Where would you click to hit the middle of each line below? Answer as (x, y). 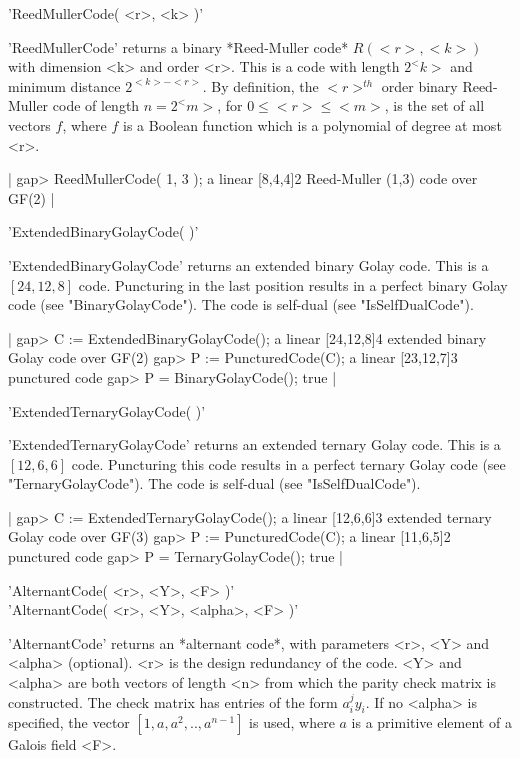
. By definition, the (260, 85)
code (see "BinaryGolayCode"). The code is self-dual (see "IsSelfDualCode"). (241, 304)
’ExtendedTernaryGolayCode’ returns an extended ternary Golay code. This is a (254, 444)
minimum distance (64, 85)
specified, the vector (69, 722)
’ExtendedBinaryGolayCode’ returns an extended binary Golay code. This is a (248, 264)
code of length (96, 105)
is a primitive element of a (431, 722)
